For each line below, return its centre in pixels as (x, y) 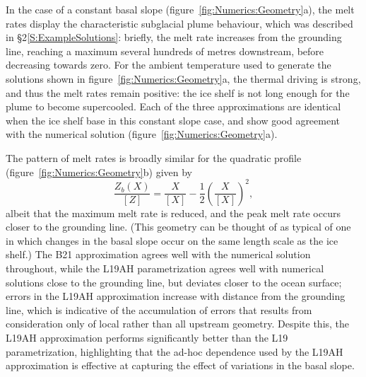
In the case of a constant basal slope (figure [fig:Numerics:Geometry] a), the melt (180, 9)
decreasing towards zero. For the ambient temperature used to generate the (169, 65)
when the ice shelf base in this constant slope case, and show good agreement (173, 120)
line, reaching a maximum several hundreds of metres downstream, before (165, 51)
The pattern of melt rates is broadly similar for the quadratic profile (154, 157)
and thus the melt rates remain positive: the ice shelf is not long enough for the (178, 92)
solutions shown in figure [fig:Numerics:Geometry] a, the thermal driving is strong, (183, 78)
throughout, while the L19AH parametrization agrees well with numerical (165, 268)
